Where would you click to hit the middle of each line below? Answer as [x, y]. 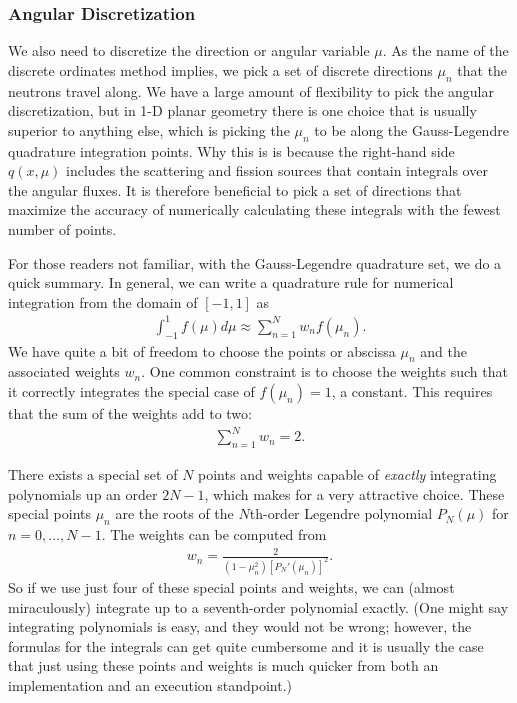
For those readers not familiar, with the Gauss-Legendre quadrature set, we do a [255, 262]
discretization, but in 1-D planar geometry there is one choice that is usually [242, 110]
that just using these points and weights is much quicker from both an [223, 665]
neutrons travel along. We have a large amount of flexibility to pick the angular [251, 90]
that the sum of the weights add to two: [130, 413]
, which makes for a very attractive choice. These [354, 493]
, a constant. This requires [412, 391]
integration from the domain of [103, 301]
